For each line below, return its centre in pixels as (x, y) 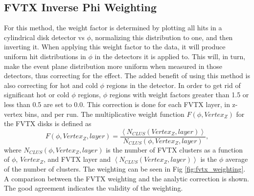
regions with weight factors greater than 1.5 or (179, 95)
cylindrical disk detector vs (44, 37)
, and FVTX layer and (77, 159)
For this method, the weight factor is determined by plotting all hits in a (113, 28)
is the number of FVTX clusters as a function (174, 149)
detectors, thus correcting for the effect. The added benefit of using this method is (127, 76)
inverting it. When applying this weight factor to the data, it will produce (115, 47)
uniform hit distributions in (45, 56)
